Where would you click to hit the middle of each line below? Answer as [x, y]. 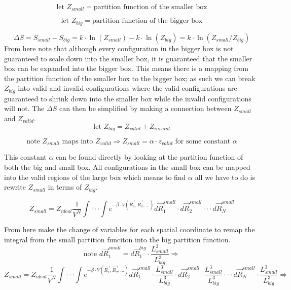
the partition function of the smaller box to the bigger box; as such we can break [130, 78]
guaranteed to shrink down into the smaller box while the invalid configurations [128, 98]
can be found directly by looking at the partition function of [150, 157]
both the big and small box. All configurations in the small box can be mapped [127, 167]
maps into [78, 141]
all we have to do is [225, 177]
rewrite [15, 187]
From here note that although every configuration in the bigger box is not [119, 48]
